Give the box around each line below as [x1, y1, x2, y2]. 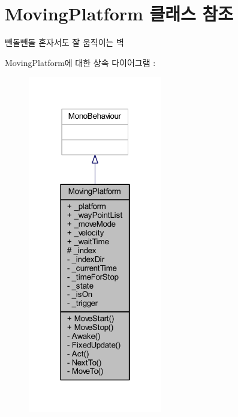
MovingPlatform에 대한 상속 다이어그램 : [5, 56, 156, 68]
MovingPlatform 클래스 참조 [5, 1, 234, 26]
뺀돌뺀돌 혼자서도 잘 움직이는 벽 [5, 36, 124, 49]
